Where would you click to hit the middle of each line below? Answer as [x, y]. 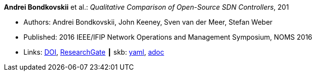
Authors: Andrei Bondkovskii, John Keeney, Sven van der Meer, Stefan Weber [148, 22]
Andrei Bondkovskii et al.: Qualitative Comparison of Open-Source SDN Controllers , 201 [147, 7]
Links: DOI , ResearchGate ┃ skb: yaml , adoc [94, 52]
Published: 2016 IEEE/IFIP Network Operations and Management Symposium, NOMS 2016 [168, 37]
